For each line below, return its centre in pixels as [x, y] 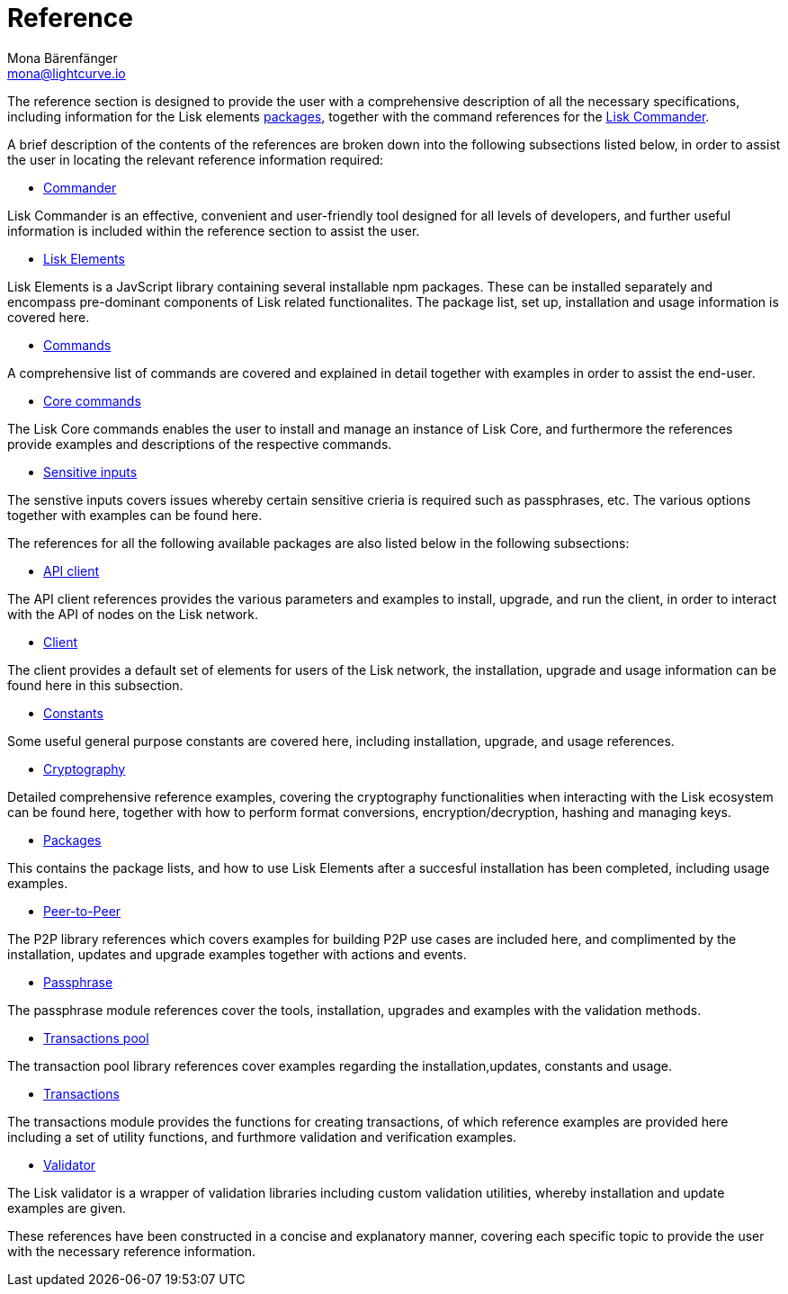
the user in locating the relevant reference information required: [195, 159]
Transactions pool [96, 1038]
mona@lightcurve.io [67, 73]
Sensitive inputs [90, 472]
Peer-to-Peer [82, 911]
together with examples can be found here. [135, 515]
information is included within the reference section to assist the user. [214, 230]
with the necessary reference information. [131, 1251]
